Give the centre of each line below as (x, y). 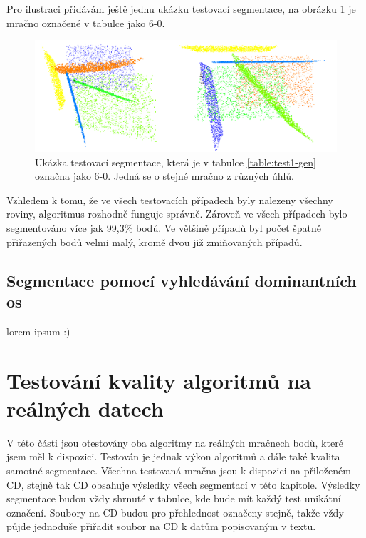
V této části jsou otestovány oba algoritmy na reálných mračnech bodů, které (175, 442)
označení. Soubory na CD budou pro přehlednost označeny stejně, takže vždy (175, 512)
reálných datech (85, 408)
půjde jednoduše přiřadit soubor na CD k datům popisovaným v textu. (161, 526)
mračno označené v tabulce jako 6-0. (86, 22)
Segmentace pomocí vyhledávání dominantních (182, 280)
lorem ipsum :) (38, 331)
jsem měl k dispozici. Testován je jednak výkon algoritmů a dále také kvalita (173, 456)
